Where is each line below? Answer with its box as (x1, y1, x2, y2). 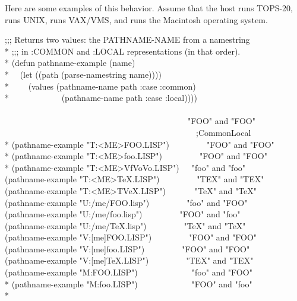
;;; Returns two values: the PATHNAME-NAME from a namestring (5, 33, 250, 46)
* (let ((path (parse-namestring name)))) (5, 68, 162, 80)
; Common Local (195, 126, 251, 138)
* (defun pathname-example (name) (5, 56, 135, 69)
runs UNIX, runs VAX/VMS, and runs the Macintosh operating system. (5, 13, 268, 26)
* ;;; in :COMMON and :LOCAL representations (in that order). (5, 45, 241, 57)
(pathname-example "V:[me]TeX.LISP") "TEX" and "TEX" (5, 254, 254, 267)
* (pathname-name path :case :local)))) (5, 91, 198, 104)
